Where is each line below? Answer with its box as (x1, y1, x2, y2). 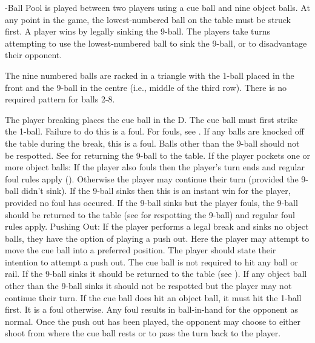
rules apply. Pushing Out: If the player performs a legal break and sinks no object (5, 220, 309, 233)
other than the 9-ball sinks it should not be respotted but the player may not (5, 279, 292, 292)
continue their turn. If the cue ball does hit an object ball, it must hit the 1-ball (5, 291, 302, 304)
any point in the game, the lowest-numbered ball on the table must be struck (5, 13, 291, 25)
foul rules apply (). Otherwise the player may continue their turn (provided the (5, 172, 299, 185)
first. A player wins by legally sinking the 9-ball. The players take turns (5, 25, 271, 38)
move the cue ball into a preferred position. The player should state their (5, 244, 276, 256)
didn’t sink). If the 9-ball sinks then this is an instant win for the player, (21, 184, 291, 197)
